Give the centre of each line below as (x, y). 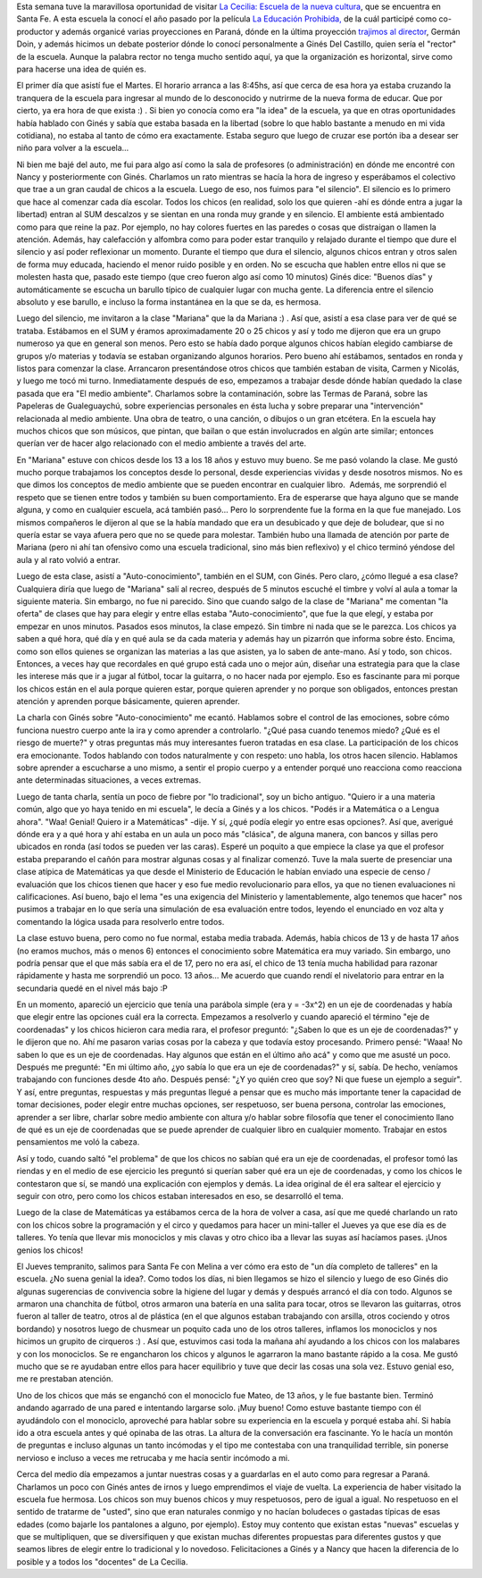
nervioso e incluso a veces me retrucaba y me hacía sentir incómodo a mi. (153, 1457)
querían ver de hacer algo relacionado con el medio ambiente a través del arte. (162, 443)
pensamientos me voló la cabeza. (78, 1142)
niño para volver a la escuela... (73, 148)
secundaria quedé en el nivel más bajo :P (92, 988)
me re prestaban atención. (65, 1379)
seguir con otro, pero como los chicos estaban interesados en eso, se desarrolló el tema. (180, 1196)
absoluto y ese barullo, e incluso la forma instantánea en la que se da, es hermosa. (169, 302)
